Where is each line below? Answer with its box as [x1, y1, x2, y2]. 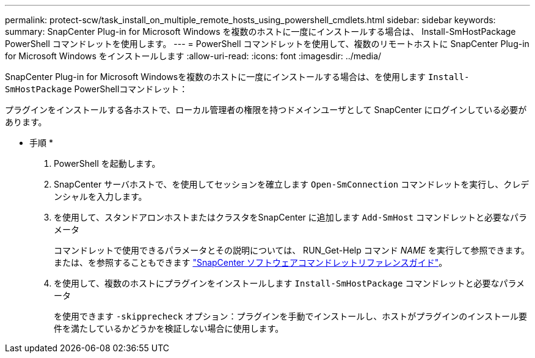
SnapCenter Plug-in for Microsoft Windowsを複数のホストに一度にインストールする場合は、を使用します [5, 71, 426, 82]
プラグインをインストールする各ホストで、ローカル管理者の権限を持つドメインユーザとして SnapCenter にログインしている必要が [5, 104, 527, 115]
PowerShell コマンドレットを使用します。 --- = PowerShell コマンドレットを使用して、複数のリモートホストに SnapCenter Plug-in [5, 38, 530, 49]
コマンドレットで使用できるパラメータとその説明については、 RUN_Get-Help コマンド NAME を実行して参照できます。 [54, 245, 530, 255]
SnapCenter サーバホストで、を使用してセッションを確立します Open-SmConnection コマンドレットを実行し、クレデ [54, 179, 530, 189]
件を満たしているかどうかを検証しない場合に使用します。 [54, 323, 284, 334]
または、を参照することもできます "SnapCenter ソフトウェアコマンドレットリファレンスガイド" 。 [54, 257, 448, 268]
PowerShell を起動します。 [54, 158, 161, 169]
